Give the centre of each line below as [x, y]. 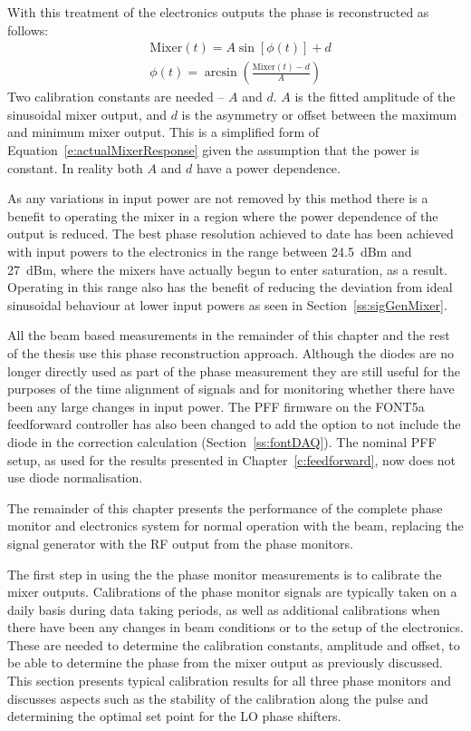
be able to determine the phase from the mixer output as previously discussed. [225, 663]
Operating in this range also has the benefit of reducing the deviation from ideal [230, 287]
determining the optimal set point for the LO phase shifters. [174, 716]
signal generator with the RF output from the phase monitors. [180, 543]
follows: [28, 29]
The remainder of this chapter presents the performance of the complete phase [225, 507]
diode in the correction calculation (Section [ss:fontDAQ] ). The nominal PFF [222, 441]
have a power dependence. [268, 167]
